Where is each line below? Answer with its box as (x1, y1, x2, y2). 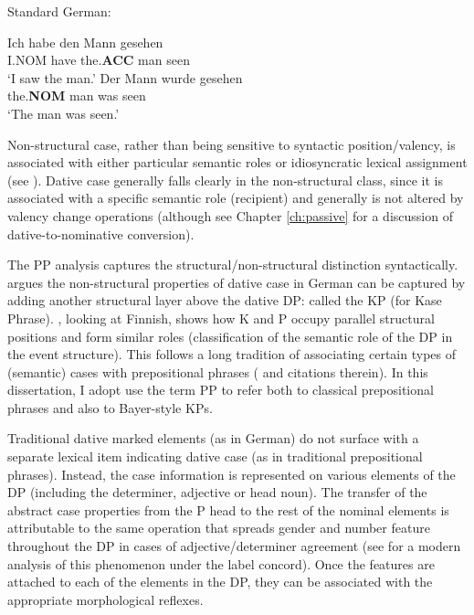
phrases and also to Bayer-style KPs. (7, 398, 213, 417)
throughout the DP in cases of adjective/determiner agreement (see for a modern (7, 536, 461, 556)
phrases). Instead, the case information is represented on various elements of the (7, 464, 456, 483)
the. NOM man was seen (7, 86, 146, 105)
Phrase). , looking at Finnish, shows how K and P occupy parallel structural (7, 308, 435, 327)
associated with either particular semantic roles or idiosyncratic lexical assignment (7, 153, 468, 172)
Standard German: (7, 2, 111, 20)
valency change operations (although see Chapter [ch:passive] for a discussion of (7, 206, 453, 225)
